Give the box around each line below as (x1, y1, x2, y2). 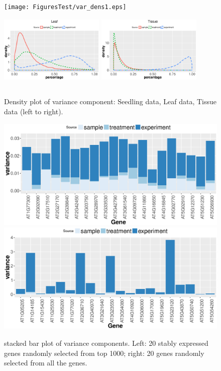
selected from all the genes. (4, 357, 87, 368)
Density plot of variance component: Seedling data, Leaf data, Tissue (4, 96, 216, 107)
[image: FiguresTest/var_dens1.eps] (4, 4, 127, 11)
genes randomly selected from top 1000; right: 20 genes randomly (4, 347, 204, 358)
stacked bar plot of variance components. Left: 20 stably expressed (4, 338, 208, 348)
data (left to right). (4, 106, 63, 117)
